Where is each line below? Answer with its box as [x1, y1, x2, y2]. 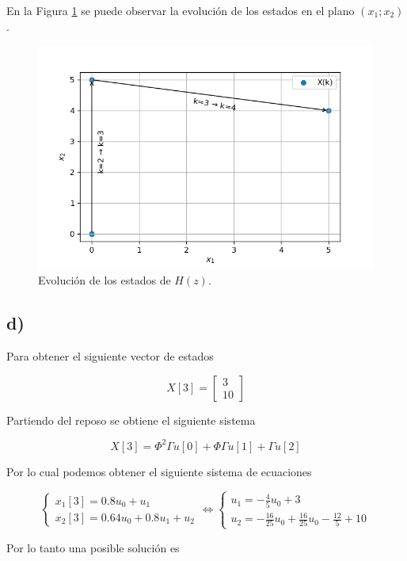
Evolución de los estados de [38, 272, 171, 288]
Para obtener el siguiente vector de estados [6, 348, 214, 364]
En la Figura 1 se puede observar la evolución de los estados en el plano [6, 2, 355, 18]
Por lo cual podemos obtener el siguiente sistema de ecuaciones [6, 463, 312, 479]
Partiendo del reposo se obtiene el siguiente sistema [6, 411, 256, 428]
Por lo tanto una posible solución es [6, 539, 180, 555]
